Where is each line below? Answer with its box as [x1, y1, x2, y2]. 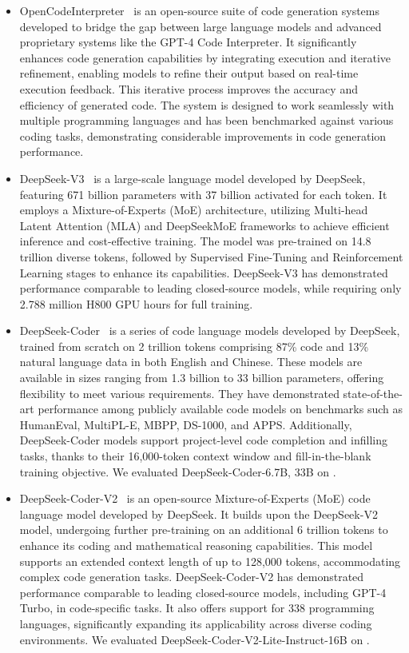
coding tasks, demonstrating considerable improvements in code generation [19, 127, 387, 144]
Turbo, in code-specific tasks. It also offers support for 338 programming [19, 599, 375, 616]
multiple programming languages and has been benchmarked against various [19, 112, 394, 129]
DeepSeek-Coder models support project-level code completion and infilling [19, 432, 387, 448]
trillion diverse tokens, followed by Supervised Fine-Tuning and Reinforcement [19, 248, 403, 265]
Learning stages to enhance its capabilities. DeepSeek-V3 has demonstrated [19, 264, 388, 281]
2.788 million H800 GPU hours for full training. [19, 295, 253, 312]
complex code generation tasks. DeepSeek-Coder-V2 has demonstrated [19, 568, 364, 585]
